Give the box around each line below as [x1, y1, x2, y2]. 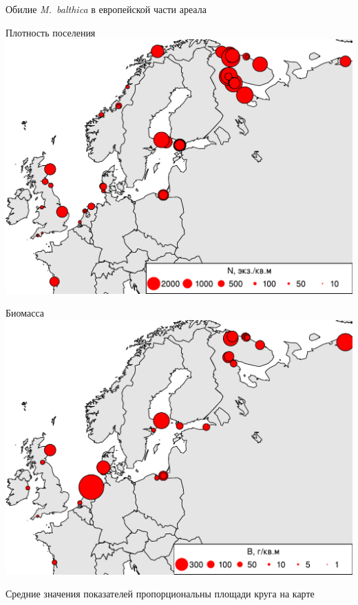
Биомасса [6, 306, 45, 320]
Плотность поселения [6, 25, 96, 39]
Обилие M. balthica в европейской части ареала [6, 2, 207, 16]
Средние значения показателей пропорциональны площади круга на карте [6, 586, 315, 601]
